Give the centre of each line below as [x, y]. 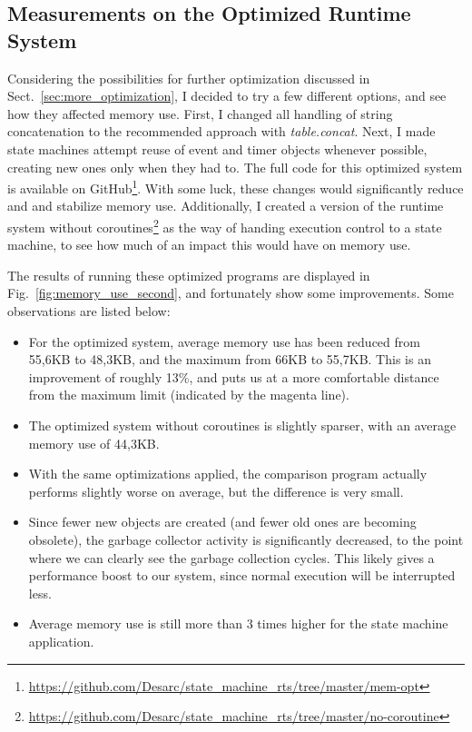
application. [61, 641]
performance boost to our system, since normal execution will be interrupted [242, 575]
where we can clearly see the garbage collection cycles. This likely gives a [231, 557]
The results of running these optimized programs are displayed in [189, 275]
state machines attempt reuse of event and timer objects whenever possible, [217, 148]
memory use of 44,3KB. [94, 443]
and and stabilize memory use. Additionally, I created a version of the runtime [226, 206]
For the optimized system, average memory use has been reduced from [224, 341]
